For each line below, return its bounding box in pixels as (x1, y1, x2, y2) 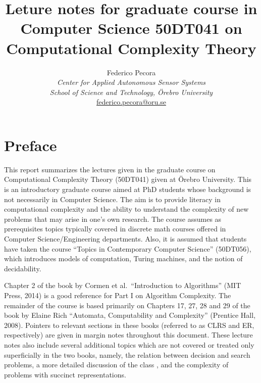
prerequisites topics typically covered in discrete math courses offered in (4, 223, 226, 234)
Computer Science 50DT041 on (20, 18, 242, 38)
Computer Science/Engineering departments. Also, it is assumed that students (4, 233, 247, 244)
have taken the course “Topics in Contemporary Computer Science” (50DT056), (4, 243, 251, 254)
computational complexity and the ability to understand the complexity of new (4, 204, 249, 214)
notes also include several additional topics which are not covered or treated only (4, 339, 254, 350)
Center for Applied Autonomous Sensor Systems (57, 77, 206, 87)
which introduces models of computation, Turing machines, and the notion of (4, 253, 243, 264)
